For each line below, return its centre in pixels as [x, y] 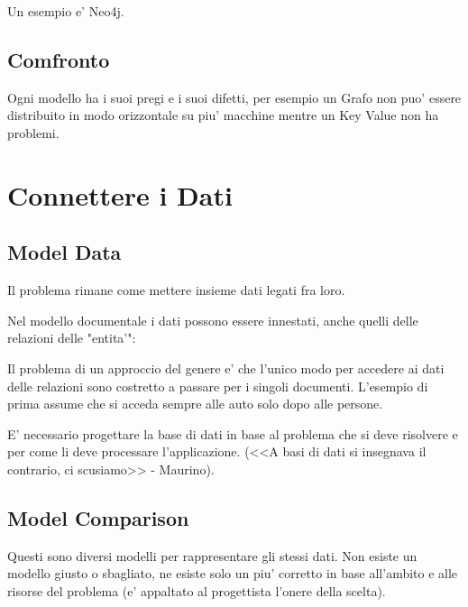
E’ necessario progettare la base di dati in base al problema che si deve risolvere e [233, 433]
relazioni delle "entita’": [72, 338]
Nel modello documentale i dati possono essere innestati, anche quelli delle [213, 320]
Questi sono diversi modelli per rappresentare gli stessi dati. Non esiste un [212, 555]
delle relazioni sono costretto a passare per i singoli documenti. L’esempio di [218, 386]
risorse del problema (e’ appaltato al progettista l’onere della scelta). [197, 590]
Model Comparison [98, 517]
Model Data [64, 252]
